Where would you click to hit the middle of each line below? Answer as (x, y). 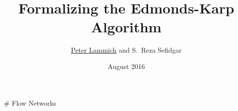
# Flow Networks (30, 103)
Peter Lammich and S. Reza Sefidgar (126, 50)
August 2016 (126, 66)
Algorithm (126, 27)
